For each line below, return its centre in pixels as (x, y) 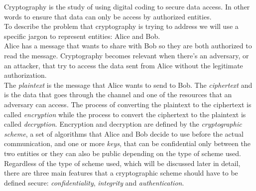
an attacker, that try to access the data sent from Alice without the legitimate (124, 65)
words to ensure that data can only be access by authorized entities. (108, 16)
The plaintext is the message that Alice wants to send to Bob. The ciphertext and (128, 85)
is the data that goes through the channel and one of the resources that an (118, 95)
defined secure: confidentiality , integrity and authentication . (94, 182)
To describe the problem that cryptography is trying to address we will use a (121, 26)
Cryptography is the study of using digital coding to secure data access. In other (127, 6)
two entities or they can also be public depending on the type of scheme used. (123, 153)
